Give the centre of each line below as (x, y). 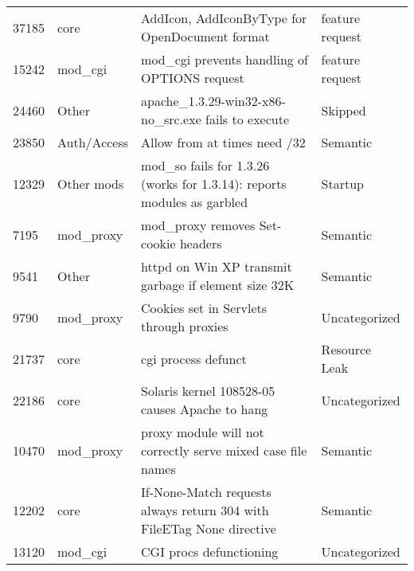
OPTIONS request (193, 78)
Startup (343, 184)
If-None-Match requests (206, 492)
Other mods (91, 184)
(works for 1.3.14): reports (214, 184)
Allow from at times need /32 (223, 142)
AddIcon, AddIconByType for (224, 18)
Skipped (344, 110)
